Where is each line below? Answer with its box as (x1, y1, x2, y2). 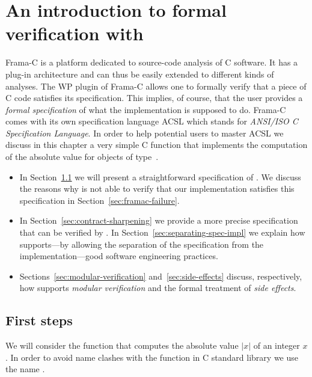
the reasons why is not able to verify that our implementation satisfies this (19, 182, 295, 195)
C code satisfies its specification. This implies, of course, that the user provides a (5, 91, 303, 104)
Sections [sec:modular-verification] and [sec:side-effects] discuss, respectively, (19, 269, 302, 282)
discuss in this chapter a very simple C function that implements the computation (5, 138, 308, 151)
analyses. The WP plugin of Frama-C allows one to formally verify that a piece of (5, 79, 307, 92)
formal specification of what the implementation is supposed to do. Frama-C (5, 103, 286, 115)
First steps (5, 311, 73, 329)
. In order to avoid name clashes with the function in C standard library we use (5, 351, 299, 363)
